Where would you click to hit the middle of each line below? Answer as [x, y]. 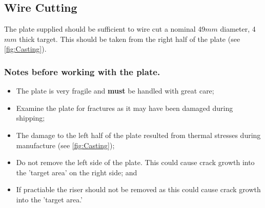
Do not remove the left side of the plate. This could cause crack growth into [135, 162]
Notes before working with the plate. [82, 71]
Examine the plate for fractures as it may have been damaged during [125, 108]
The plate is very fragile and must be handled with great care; [115, 91]
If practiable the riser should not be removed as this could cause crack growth [138, 189]
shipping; [30, 118]
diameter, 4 [238, 29]
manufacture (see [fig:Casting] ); [65, 145]
